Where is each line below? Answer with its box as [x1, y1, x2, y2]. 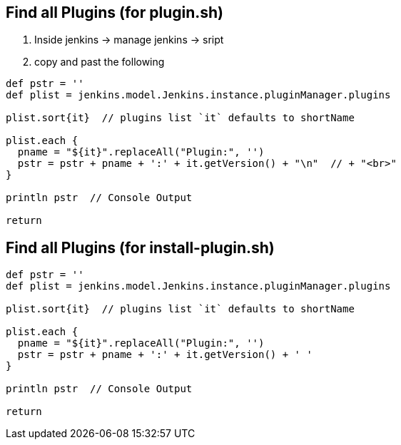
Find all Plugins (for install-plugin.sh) [6, 238, 275, 257]
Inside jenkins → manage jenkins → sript [34, 34, 224, 46]
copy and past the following [34, 56, 165, 68]
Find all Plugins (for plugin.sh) [6, 4, 224, 21]
